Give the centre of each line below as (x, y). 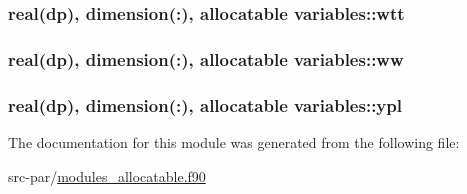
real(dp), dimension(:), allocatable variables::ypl (205, 104)
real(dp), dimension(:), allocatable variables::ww (206, 58)
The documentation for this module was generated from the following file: (234, 141)
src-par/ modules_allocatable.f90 (107, 175)
